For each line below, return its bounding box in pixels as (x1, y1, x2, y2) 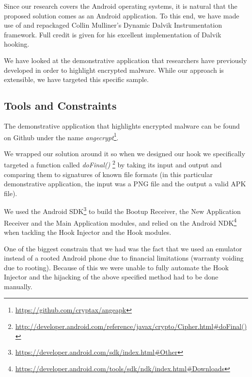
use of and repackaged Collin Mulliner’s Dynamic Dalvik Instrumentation (4, 20, 222, 30)
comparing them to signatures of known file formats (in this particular (4, 169, 213, 179)
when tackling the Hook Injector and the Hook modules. (4, 227, 172, 237)
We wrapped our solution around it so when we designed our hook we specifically (4, 148, 245, 158)
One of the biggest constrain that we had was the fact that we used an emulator (4, 243, 242, 253)
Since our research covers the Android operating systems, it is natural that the (4, 1, 237, 11)
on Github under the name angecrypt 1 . (4, 131, 119, 142)
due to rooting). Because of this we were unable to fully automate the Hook (4, 262, 229, 272)
